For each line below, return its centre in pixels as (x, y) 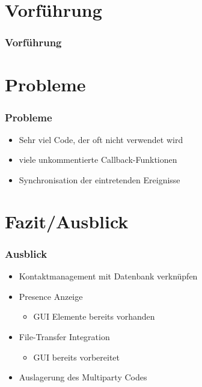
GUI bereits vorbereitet (76, 357)
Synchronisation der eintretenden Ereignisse (99, 180)
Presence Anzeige (51, 296)
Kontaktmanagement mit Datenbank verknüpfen (108, 276)
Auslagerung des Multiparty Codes (83, 377)
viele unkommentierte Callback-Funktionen (98, 160)
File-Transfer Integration (64, 336)
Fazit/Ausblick (67, 221)
